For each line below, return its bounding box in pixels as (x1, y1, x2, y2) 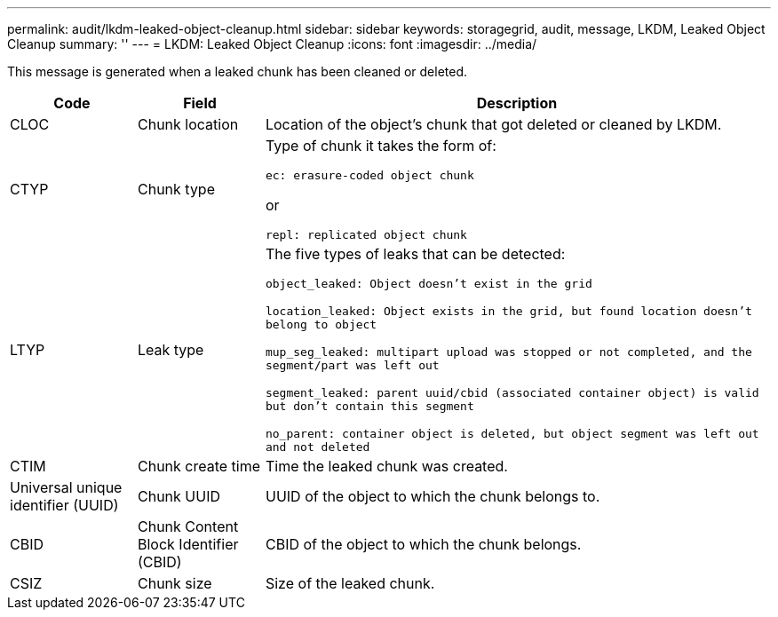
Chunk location (137, 115, 239, 133)
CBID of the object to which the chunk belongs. (265, 535, 582, 553)
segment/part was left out (265, 359, 440, 372)
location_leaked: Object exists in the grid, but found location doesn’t (265, 305, 752, 318)
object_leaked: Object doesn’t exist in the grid (265, 277, 592, 290)
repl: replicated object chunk (265, 228, 467, 241)
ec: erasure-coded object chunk (265, 169, 474, 182)
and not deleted (265, 440, 370, 454)
